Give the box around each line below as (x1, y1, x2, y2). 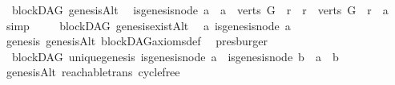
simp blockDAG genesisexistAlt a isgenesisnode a (6, 17, 291, 33)
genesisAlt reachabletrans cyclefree (6, 64, 180, 80)
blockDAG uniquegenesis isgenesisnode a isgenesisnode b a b (11, 48, 339, 64)
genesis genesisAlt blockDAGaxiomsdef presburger (6, 33, 268, 49)
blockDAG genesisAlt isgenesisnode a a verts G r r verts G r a (11, 2, 389, 17)
